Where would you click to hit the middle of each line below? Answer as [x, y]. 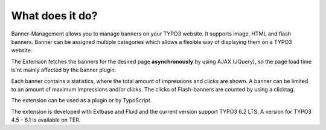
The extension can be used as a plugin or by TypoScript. [81, 101]
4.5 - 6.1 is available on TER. [46, 120]
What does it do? [54, 16]
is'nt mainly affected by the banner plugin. [64, 70]
